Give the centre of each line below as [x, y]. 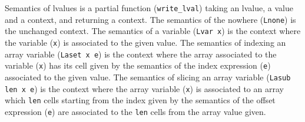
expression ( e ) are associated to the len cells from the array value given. [135, 111]
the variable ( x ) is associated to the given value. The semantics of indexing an [145, 42]
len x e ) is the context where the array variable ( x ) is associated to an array [144, 88]
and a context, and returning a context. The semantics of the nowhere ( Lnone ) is [150, 19]
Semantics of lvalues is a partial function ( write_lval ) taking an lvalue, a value [149, 8]
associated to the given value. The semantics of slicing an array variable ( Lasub [148, 77]
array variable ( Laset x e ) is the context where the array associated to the [141, 54]
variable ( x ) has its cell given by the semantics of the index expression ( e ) [138, 65]
